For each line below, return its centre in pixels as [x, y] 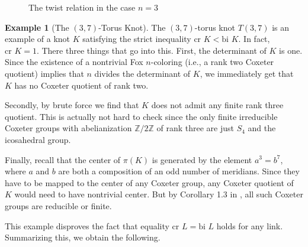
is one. [291, 50]
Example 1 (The [37, 27]
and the [262, 128]
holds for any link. [250, 225]
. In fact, [254, 39]
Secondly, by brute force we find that [72, 105]
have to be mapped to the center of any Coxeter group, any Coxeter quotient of [149, 182]
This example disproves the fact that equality [87, 225]
